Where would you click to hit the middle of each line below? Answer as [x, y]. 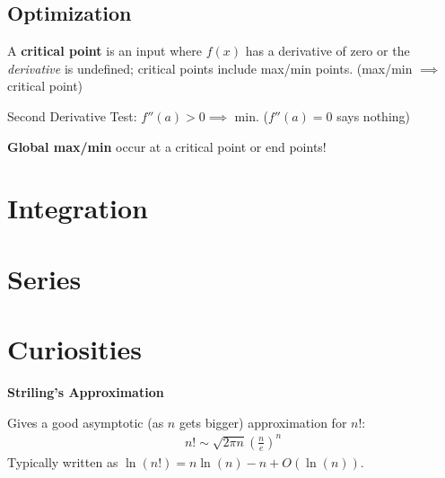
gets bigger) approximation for [263, 422]
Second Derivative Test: [72, 115]
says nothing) [374, 115]
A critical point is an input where [105, 51]
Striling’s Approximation [86, 392]
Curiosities [75, 349]
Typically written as [63, 461]
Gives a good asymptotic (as [86, 422]
